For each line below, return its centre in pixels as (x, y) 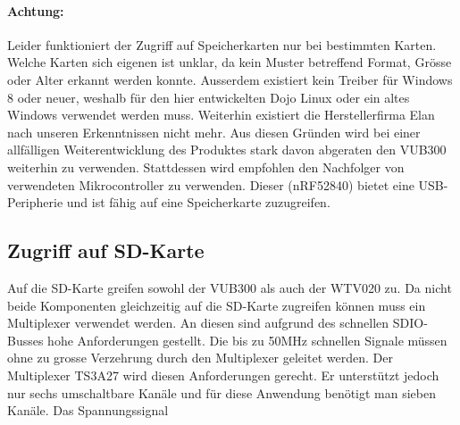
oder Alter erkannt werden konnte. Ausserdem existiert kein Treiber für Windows (230, 79)
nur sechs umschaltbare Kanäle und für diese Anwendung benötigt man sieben (222, 392)
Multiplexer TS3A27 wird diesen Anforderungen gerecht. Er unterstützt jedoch (223, 375)
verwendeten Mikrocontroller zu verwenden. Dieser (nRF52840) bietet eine (211, 184)
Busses (25, 340)
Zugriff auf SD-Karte (106, 250)
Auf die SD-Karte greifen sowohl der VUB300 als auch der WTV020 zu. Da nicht (230, 287)
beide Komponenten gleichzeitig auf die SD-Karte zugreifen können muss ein (217, 305)
